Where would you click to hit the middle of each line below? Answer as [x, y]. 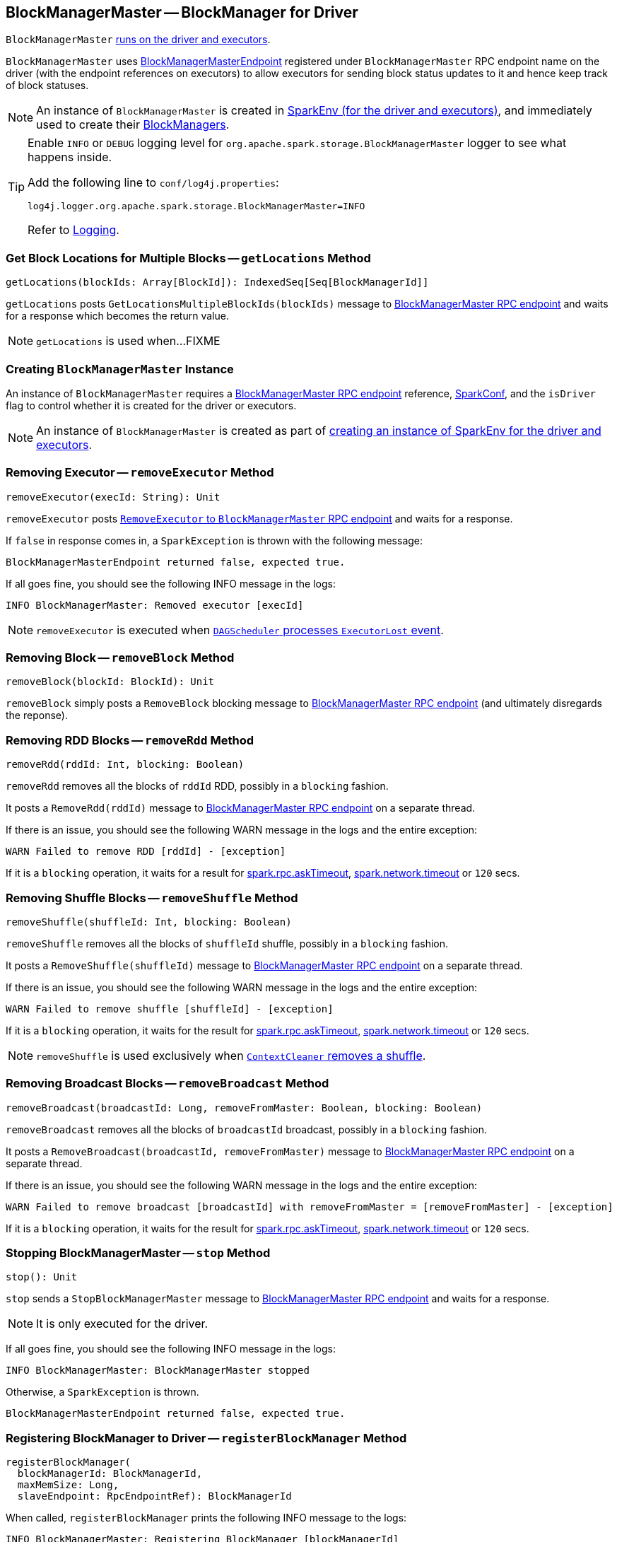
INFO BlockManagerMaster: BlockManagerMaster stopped [158, 1371]
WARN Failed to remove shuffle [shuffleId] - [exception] [170, 1009]
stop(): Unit [42, 1277]
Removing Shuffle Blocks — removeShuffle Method [152, 898]
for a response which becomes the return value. [117, 316]
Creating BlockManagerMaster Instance [120, 369]
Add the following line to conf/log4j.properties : [153, 183]
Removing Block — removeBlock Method [120, 658]
